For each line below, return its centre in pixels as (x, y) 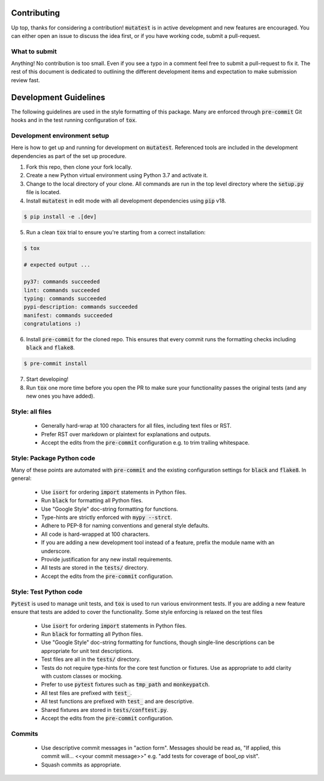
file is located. (43, 192)
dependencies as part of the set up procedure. (69, 156)
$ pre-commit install (55, 364)
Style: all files (31, 412)
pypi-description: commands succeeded (81, 307)
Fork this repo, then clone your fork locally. (79, 167)
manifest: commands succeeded (68, 315)
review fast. (25, 80)
